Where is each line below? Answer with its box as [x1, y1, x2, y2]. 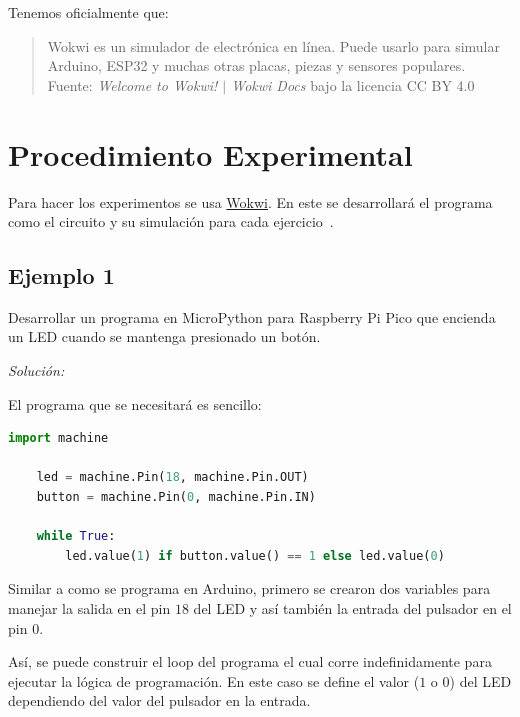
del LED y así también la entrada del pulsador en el [193, 598, 512, 619]
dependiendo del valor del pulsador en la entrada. [8, 690, 311, 711]
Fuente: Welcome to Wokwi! [47, 74, 218, 95]
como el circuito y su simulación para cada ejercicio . [8, 211, 334, 232]
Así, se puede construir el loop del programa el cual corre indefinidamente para [8, 651, 492, 672]
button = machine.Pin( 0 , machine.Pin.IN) [36, 490, 316, 505]
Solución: [8, 360, 65, 381]
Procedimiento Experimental [8, 133, 413, 174]
